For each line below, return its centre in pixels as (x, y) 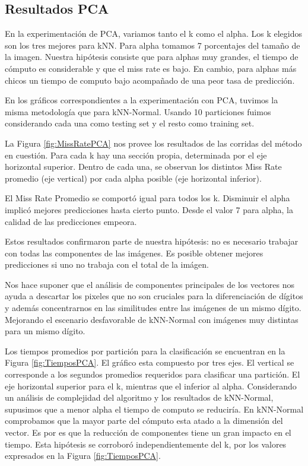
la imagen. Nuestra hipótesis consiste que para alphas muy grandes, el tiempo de (152, 57)
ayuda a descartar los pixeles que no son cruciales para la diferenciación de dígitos (154, 296)
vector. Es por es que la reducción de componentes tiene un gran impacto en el (148, 432)
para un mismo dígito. (45, 331)
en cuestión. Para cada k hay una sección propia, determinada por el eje (136, 155)
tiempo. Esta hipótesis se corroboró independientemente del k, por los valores (146, 444)
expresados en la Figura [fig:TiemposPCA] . (83, 456)
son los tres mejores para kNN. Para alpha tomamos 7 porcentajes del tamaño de (153, 45)
